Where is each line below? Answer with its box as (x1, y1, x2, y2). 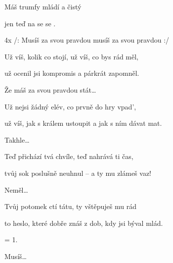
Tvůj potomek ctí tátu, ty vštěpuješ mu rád (4, 201, 136, 211)
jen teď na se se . (4, 18, 56, 28)
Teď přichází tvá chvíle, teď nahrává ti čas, (4, 151, 133, 161)
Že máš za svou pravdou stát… (4, 84, 96, 95)
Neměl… (4, 184, 28, 195)
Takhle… (4, 134, 30, 145)
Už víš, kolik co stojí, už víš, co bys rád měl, (4, 51, 138, 61)
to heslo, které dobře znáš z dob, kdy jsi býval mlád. (4, 217, 163, 228)
